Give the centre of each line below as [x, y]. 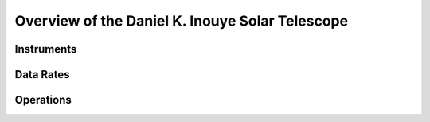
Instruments [46, 49]
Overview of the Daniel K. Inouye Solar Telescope [182, 21]
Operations [43, 100]
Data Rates [42, 75]
